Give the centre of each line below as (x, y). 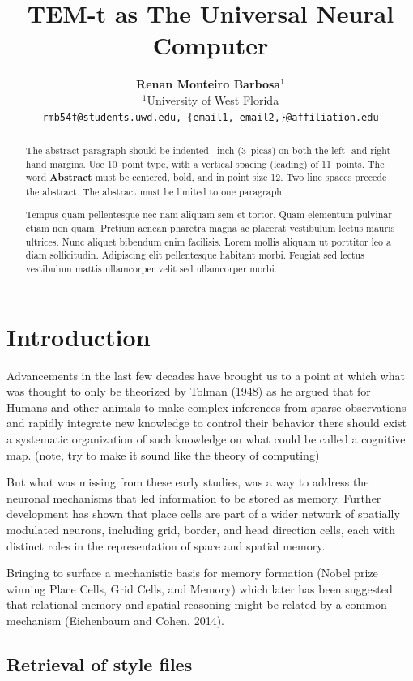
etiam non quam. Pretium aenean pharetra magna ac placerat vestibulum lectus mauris (210, 228)
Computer (211, 45)
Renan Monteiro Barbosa (209, 84)
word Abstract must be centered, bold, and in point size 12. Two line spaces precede (206, 178)
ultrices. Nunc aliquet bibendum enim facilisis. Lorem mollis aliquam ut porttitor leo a (208, 241)
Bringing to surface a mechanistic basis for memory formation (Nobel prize (192, 573)
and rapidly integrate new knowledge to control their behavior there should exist (206, 423)
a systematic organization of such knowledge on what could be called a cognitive (206, 439)
